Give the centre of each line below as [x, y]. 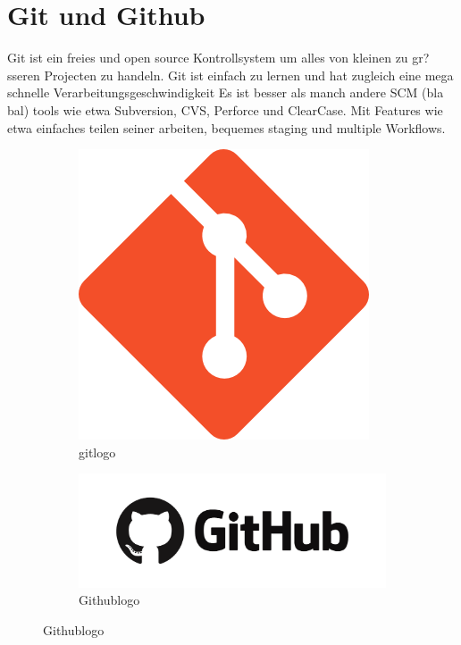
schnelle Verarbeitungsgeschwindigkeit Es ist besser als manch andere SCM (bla [226, 92]
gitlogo [97, 452]
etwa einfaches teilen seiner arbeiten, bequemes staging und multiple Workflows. [226, 127]
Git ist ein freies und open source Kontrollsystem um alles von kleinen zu [208, 58]
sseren [24, 75]
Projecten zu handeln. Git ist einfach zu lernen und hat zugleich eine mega [249, 75]
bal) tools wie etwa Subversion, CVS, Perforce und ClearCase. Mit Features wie [225, 109]
